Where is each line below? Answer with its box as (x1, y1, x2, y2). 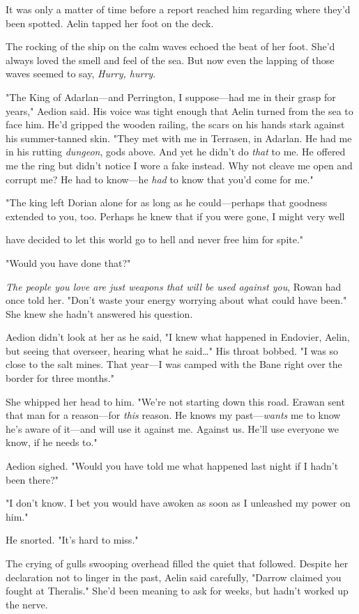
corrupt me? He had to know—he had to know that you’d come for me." (6, 171, 314, 186)
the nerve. (6, 597, 48, 611)
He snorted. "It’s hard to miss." (6, 532, 139, 547)
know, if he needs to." (6, 435, 98, 450)
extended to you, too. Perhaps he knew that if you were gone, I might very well (6, 208, 345, 223)
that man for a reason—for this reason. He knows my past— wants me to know (6, 408, 341, 422)
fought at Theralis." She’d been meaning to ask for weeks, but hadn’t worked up (6, 583, 349, 598)
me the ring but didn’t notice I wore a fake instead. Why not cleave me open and (6, 158, 353, 172)
